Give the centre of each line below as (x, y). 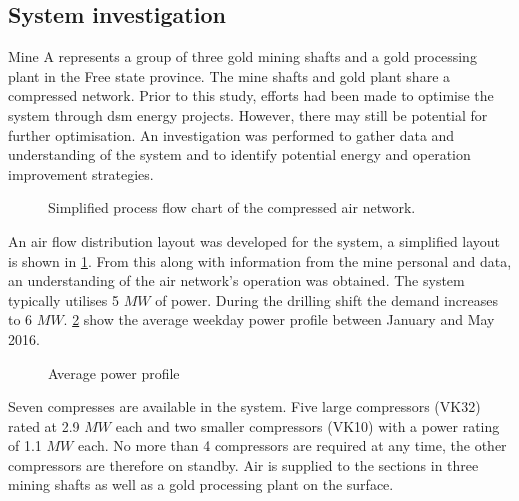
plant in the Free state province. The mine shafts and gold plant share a (229, 75)
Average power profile (114, 372)
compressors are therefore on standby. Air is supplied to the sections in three (243, 464)
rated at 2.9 (44, 425)
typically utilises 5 (63, 299)
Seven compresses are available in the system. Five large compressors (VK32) (244, 406)
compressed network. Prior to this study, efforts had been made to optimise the (251, 95)
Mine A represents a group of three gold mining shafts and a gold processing (242, 56)
